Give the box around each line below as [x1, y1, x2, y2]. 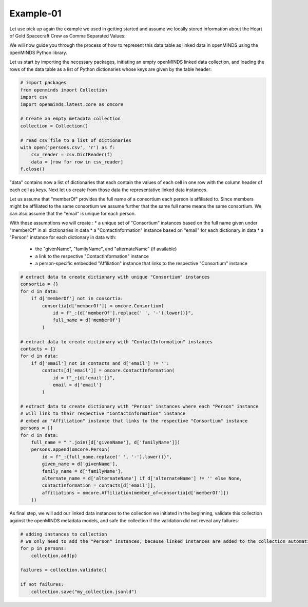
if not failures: [20, 581, 64, 587]
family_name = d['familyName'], [42, 468, 123, 474]
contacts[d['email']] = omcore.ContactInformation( [42, 367, 175, 374]
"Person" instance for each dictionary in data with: [9, 234, 117, 240]
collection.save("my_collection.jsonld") [31, 588, 137, 595]
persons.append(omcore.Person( [31, 447, 110, 452]
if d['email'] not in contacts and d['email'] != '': [31, 360, 169, 366]
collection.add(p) [31, 553, 78, 559]
